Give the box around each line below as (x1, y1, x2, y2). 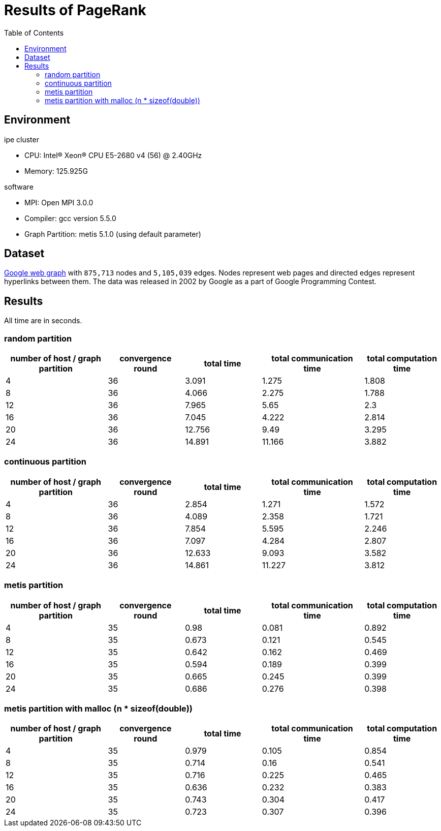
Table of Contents (4, 28, 64, 37)
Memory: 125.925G (24, 166, 88, 175)
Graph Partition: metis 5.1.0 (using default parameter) (24, 229, 201, 238)
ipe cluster (4, 135, 39, 144)
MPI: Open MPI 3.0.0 (24, 198, 93, 207)
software (4, 182, 34, 191)
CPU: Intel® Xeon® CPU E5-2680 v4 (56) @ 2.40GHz (24, 150, 202, 160)
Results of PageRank (4, 2, 146, 19)
